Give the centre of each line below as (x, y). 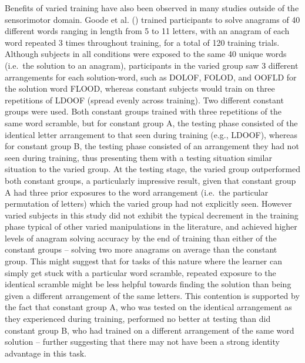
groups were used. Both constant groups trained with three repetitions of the (143, 111)
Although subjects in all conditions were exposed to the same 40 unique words (146, 54)
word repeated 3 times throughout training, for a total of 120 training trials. (142, 42)
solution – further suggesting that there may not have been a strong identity (142, 342)
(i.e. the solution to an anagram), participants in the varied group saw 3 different (152, 65)
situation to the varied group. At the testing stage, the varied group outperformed (152, 169)
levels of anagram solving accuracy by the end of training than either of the (141, 238)
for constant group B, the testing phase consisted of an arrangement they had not (152, 146)
